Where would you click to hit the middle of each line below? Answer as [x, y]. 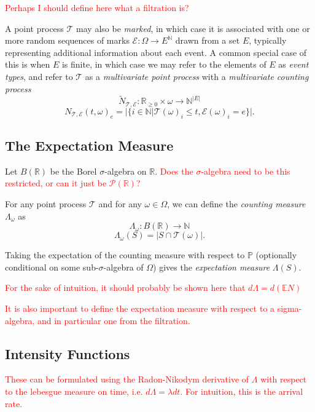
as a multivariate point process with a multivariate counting [197, 76]
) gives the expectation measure [212, 267]
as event [294, 64]
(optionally [276, 255]
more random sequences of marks [67, 40]
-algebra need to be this [246, 171]
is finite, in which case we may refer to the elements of [164, 64]
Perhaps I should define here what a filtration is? [97, 7]
